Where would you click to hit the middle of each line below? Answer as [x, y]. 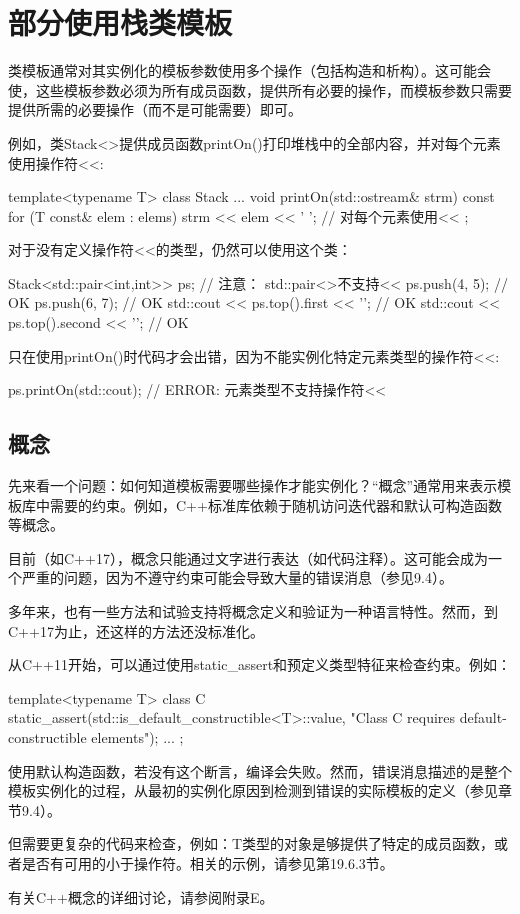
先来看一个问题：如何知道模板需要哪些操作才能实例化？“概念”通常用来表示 [253, 485]
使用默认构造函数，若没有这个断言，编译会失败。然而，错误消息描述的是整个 [260, 770]
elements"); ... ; [137, 736]
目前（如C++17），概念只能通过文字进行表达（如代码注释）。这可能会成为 [248, 557]
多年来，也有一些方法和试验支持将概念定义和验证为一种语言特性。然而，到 [253, 611]
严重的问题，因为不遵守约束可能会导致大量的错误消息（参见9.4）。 [237, 577]
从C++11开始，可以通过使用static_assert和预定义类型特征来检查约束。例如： [260, 664]
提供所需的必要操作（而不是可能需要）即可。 [155, 109]
